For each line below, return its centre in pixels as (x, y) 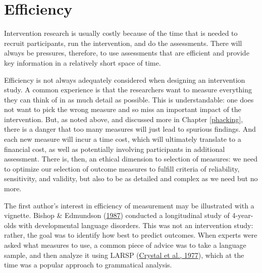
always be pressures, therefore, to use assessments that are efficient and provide (127, 53)
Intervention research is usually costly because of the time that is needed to (121, 33)
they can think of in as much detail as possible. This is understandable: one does (129, 99)
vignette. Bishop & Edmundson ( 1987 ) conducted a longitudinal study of (117, 215)
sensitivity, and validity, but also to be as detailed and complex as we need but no (131, 178)
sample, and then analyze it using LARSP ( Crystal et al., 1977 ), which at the (124, 255)
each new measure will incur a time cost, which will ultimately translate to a (123, 139)
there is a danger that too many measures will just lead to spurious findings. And (130, 129)
